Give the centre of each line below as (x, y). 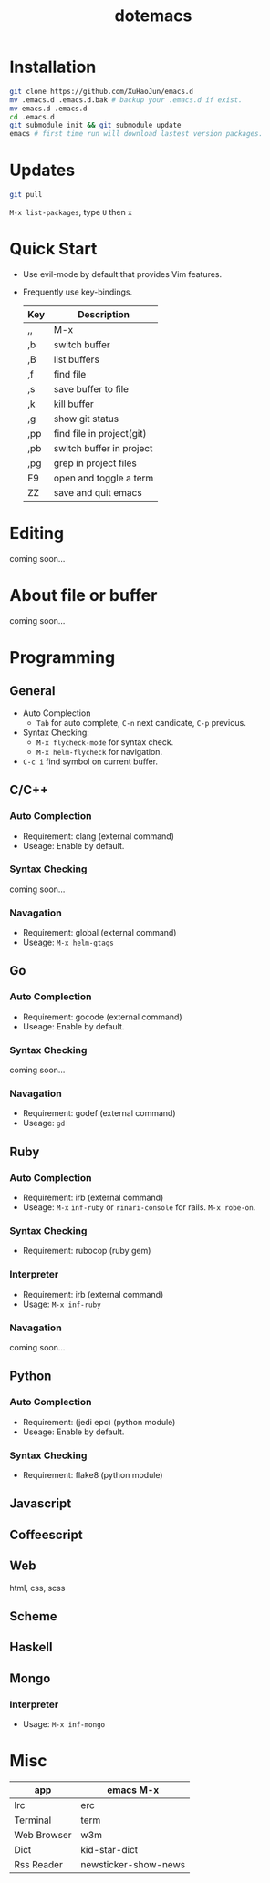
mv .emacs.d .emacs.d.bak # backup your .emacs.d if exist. (126, 100)
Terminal (33, 1820)
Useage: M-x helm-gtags (68, 942)
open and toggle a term (104, 478)
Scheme (33, 1616)
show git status (86, 419)
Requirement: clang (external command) (99, 836)
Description (104, 314)
